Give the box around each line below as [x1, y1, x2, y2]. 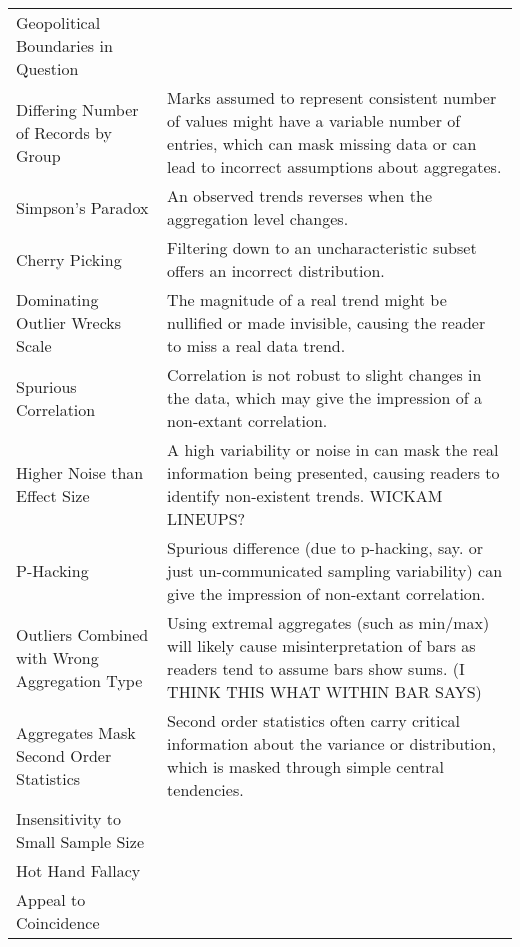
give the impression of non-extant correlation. [167, 582, 486, 605]
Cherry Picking [16, 247, 122, 271]
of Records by [16, 120, 112, 144]
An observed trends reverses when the [167, 184, 433, 207]
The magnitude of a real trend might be [167, 288, 447, 311]
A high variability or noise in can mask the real [167, 438, 499, 461]
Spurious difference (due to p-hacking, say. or [167, 536, 483, 559]
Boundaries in [16, 34, 113, 57]
